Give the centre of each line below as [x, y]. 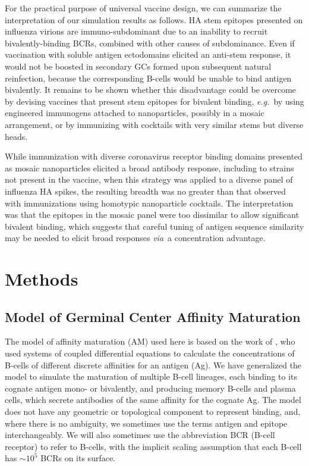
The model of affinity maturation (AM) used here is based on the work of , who [150, 341]
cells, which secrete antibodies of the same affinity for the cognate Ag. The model [153, 400]
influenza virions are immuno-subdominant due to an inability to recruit [136, 31]
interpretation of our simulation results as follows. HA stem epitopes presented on [154, 19]
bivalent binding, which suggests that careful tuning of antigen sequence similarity [154, 226]
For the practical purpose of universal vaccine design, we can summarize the [143, 8]
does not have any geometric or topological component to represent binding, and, [153, 412]
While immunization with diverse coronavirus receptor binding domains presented [154, 156]
